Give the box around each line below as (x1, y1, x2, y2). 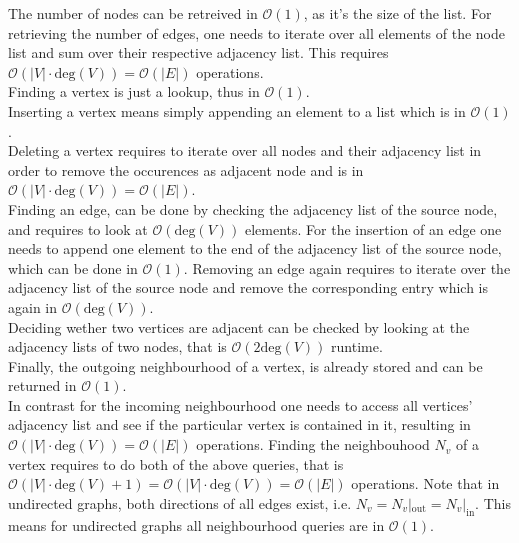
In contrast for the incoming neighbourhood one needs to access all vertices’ (8, 394, 473, 415)
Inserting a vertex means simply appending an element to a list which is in (8, 100, 466, 121)
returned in (8, 375, 77, 396)
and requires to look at (8, 218, 148, 239)
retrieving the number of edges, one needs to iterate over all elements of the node (8, 22, 505, 43)
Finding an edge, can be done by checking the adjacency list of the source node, (8, 198, 498, 219)
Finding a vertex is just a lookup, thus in (8, 81, 260, 102)
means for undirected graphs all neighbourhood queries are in (8, 514, 385, 535)
